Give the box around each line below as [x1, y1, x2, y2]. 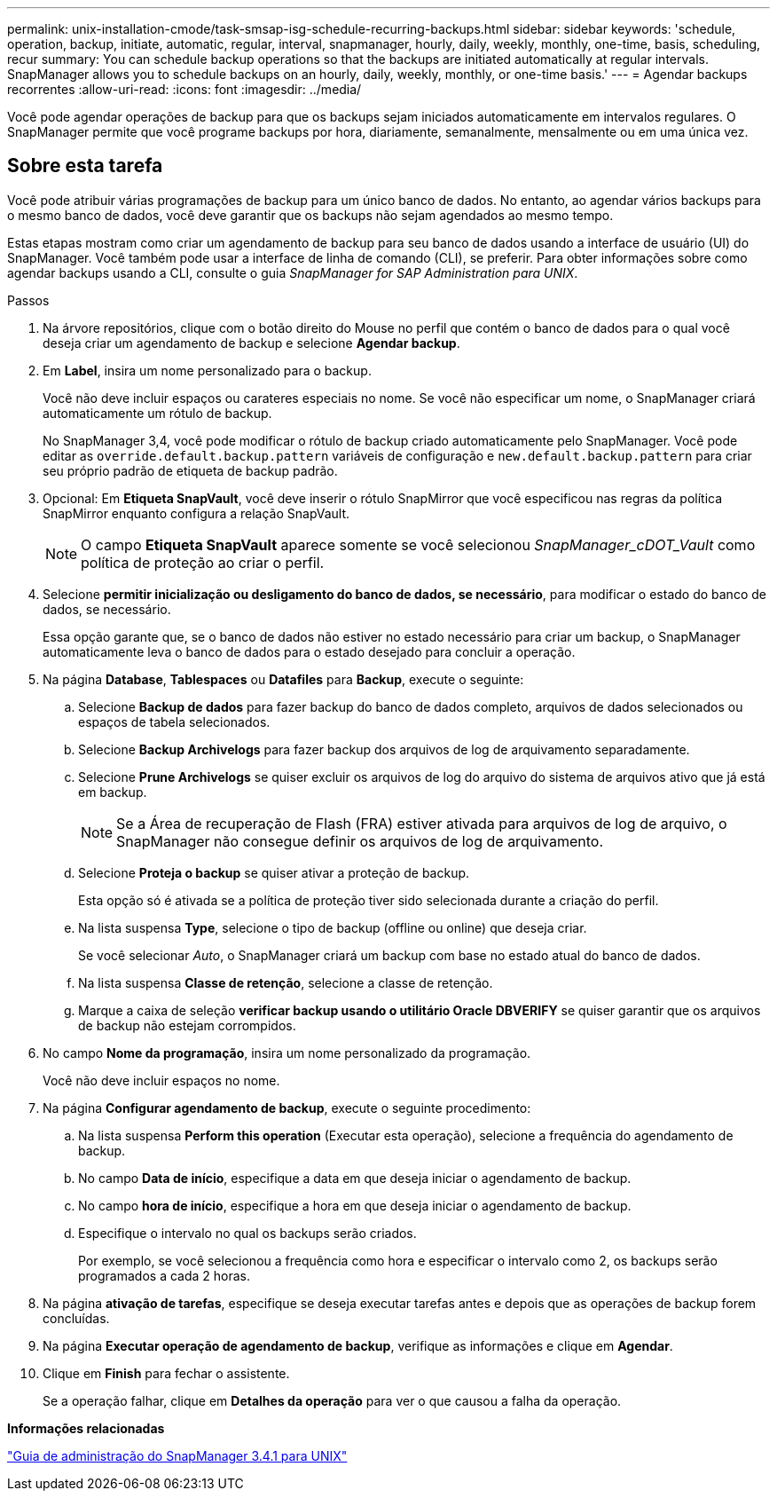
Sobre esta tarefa [7, 154, 163, 177]
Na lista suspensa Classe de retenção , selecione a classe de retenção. [78, 974, 493, 990]
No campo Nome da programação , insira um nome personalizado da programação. [43, 1045, 531, 1060]
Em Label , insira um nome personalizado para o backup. [43, 362, 372, 378]
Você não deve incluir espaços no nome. [43, 1072, 280, 1088]
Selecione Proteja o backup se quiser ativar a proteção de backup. [78, 864, 470, 880]
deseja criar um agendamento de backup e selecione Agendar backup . [43, 335, 460, 351]
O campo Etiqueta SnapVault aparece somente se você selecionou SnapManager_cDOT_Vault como [81, 535, 756, 554]
